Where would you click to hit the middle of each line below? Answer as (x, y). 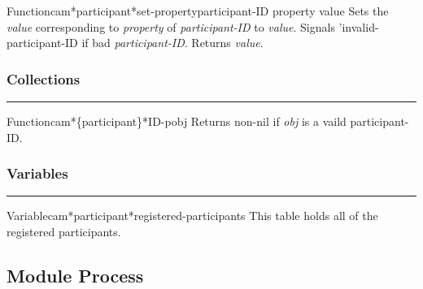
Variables (37, 173)
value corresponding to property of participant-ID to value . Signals (171, 26)
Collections (44, 78)
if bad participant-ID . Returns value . (172, 43)
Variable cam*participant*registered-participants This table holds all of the (192, 216)
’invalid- (359, 26)
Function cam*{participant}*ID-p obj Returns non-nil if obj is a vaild (177, 121)
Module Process (75, 275)
